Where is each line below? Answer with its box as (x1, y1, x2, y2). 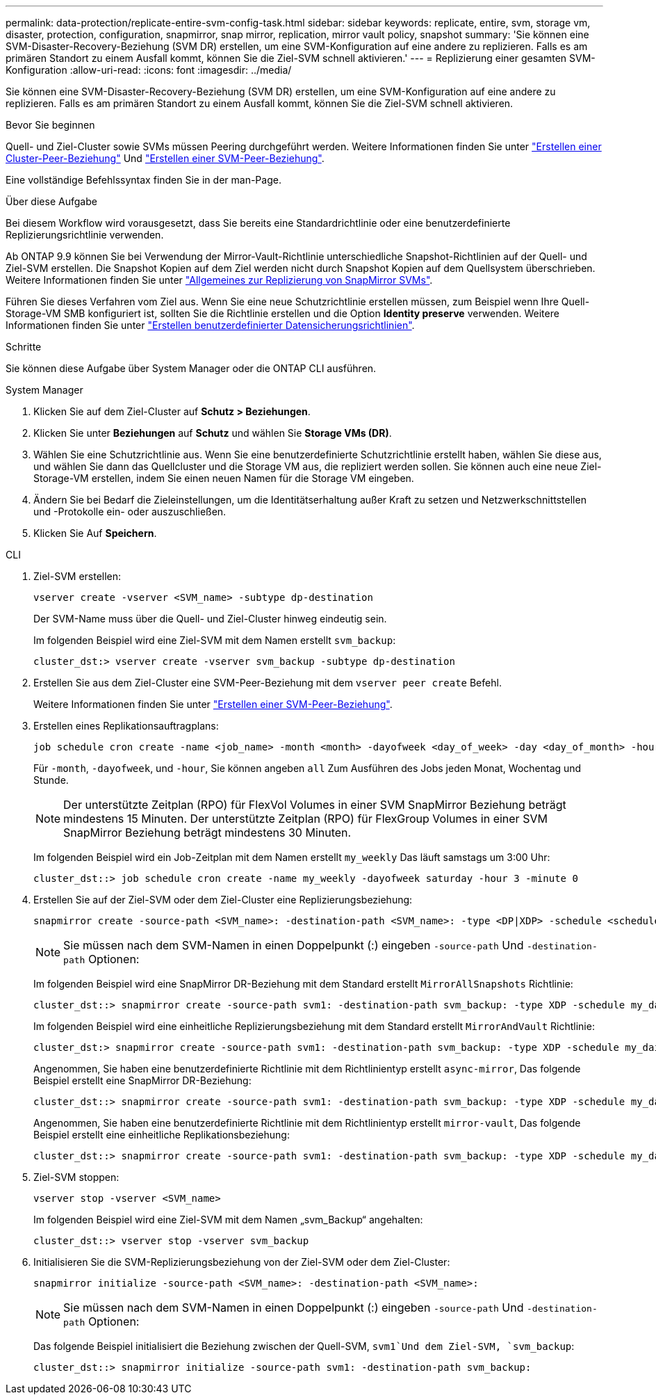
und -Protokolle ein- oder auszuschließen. (33, 506, 227, 517)
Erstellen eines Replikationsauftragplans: (33, 720, 219, 732)
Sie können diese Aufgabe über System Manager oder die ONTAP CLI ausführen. (6, 362, 377, 374)
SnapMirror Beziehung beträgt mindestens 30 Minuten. (63, 826, 352, 839)
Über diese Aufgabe (6, 195, 97, 207)
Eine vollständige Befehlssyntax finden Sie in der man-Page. (6, 174, 281, 186)
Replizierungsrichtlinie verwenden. (6, 229, 164, 241)
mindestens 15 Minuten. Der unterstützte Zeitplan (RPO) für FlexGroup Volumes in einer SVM (63, 812, 548, 826)
